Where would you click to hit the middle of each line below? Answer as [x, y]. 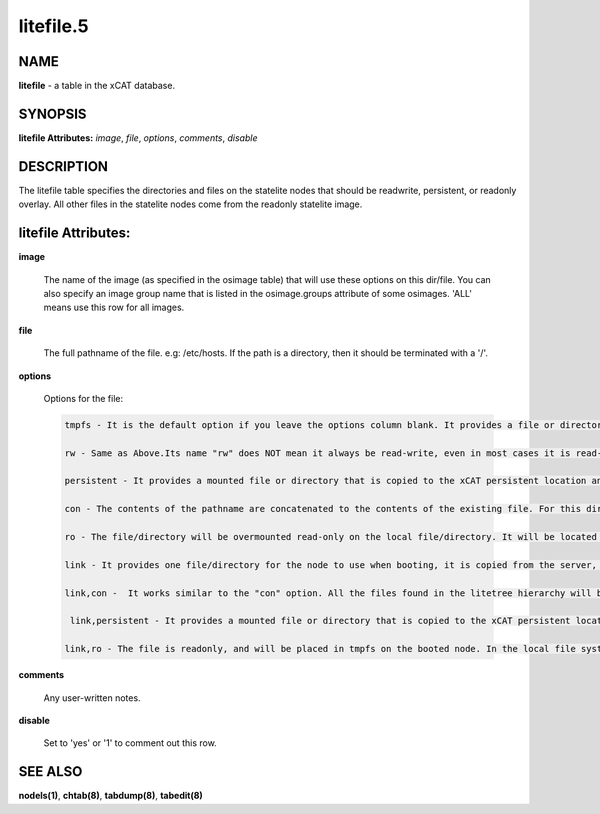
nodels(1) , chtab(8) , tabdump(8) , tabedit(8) [111, 796]
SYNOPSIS [52, 113]
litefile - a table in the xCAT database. [96, 86]
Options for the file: [83, 398]
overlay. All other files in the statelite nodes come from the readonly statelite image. [190, 204]
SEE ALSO [50, 771]
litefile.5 [53, 26]
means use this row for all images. [114, 307]
